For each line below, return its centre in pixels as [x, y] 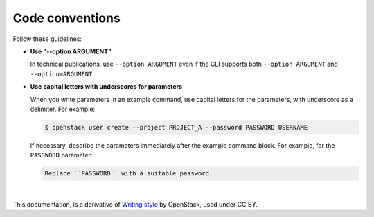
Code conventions [66, 18]
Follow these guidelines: [47, 39]
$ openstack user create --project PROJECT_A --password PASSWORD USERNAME [176, 127]
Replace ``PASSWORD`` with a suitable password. [129, 174]
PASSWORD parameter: [61, 155]
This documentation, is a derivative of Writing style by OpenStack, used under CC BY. [135, 204]
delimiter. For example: [63, 109]
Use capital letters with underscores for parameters [106, 87]
